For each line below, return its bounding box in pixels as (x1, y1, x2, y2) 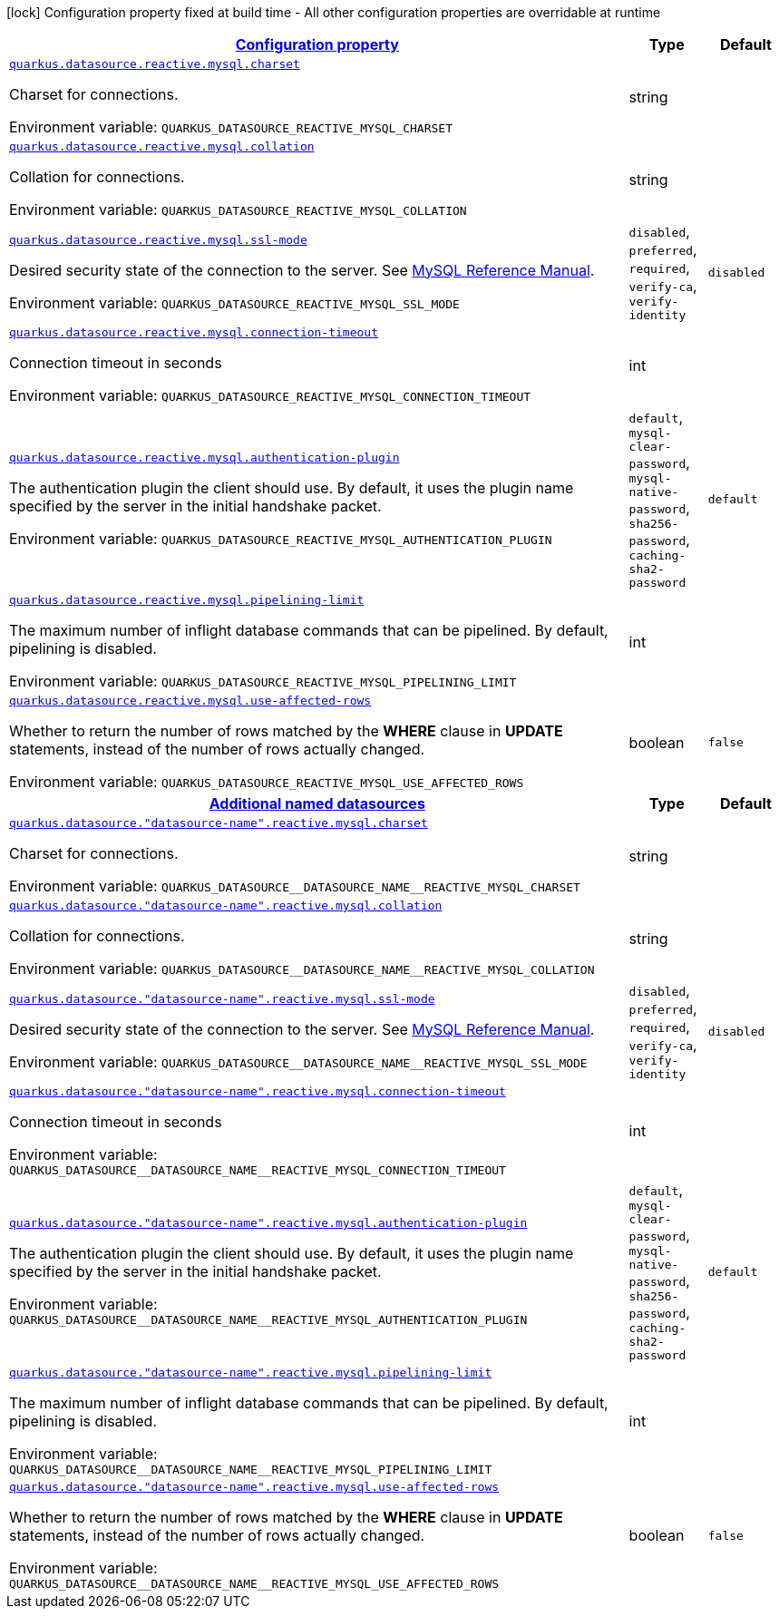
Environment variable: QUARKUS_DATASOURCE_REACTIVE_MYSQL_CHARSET (9, 118, 453, 136)
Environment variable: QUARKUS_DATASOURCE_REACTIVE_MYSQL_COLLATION (9, 200, 467, 219)
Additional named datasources (209, 794, 425, 813)
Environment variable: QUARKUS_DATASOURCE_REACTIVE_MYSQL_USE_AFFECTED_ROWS (9, 773, 524, 791)
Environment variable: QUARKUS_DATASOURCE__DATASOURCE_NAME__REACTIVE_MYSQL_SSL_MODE (9, 1052, 588, 1071)
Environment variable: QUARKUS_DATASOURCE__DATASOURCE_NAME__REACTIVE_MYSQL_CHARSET (9, 877, 580, 895)
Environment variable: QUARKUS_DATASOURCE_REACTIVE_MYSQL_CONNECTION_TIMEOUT (9, 386, 531, 404)
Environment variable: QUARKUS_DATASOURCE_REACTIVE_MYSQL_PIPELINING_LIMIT (9, 672, 517, 690)
